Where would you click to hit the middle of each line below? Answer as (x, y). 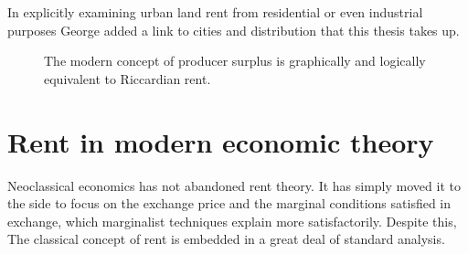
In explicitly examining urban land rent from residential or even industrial (215, 12)
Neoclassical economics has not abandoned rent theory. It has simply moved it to (234, 185)
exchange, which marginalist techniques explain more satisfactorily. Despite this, (232, 221)
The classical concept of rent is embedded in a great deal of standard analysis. (226, 239)
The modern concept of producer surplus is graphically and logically (235, 61)
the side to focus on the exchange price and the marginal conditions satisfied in (229, 203)
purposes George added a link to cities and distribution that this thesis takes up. (234, 30)
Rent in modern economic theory (221, 141)
